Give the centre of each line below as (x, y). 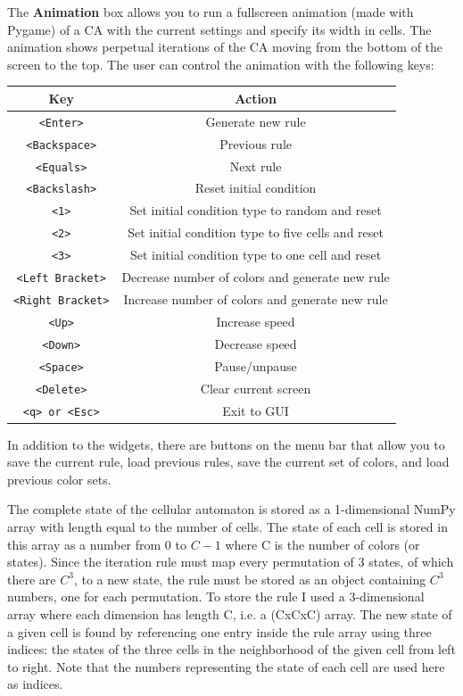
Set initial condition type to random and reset (256, 210)
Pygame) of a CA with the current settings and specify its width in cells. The (219, 29)
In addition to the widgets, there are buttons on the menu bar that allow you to (226, 444)
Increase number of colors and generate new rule (256, 299)
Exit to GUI (256, 410)
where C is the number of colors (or (322, 544)
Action (256, 98)
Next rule (256, 166)
